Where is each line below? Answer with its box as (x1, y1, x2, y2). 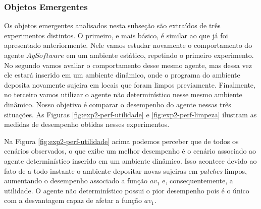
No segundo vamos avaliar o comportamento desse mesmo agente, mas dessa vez (4, 59, 252, 70)
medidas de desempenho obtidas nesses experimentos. (4, 119, 170, 129)
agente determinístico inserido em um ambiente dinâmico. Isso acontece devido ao (4, 155, 257, 166)
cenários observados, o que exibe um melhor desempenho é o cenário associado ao (4, 146, 256, 156)
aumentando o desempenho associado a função (4, 175, 148, 186)
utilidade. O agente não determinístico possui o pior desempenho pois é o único (4, 185, 249, 195)
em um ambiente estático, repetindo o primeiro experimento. (66, 50, 254, 60)
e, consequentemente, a (162, 175, 233, 186)
